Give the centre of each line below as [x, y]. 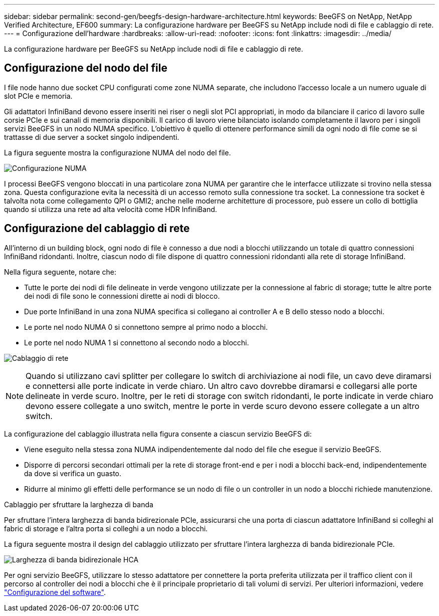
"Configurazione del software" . [55, 592]
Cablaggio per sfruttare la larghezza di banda [79, 504]
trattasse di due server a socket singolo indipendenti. [92, 137]
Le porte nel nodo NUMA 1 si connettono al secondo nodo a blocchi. [137, 342]
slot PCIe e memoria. [38, 96]
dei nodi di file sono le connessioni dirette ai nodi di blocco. [122, 296]
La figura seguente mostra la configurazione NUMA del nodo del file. [118, 152]
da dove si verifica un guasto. [73, 473]
